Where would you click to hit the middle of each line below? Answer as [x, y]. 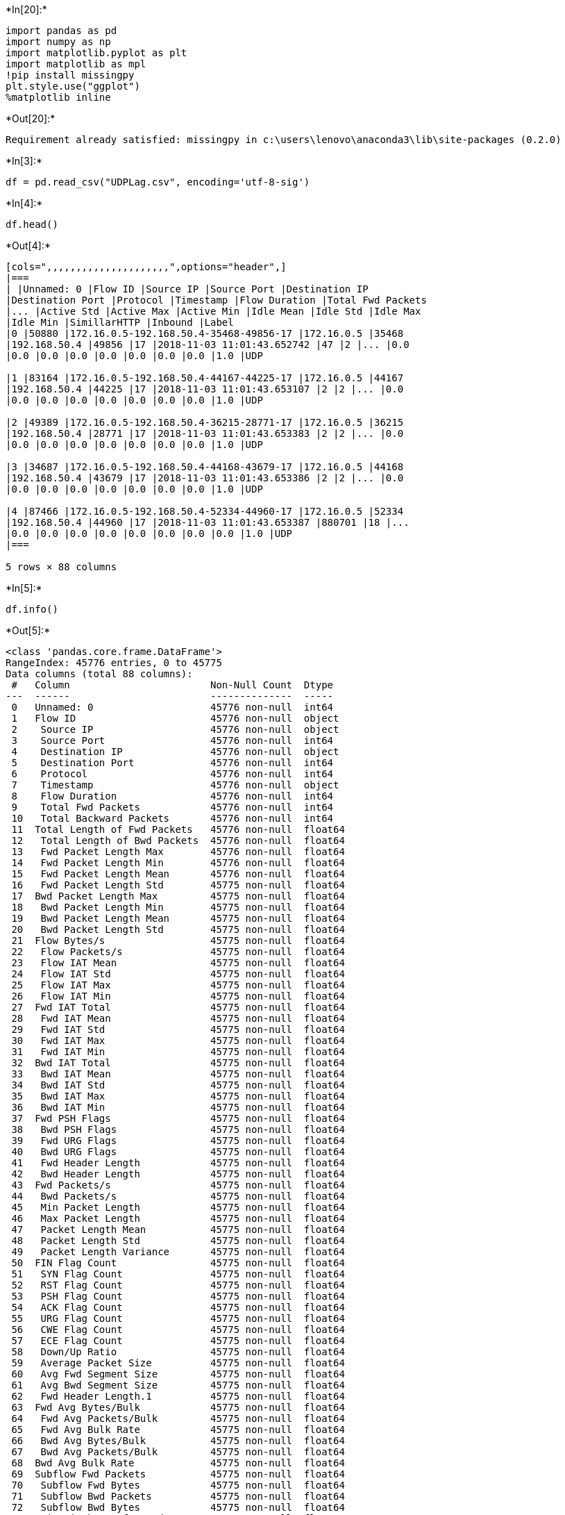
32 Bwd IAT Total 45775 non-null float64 [178, 1063]
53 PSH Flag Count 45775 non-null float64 [178, 1296]
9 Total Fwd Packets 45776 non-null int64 [172, 807]
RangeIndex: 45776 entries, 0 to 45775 [114, 663]
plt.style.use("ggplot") [73, 86]
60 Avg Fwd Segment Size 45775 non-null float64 [178, 1374]
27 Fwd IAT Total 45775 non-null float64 [178, 1007]
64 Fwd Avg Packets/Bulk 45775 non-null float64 [178, 1418]
